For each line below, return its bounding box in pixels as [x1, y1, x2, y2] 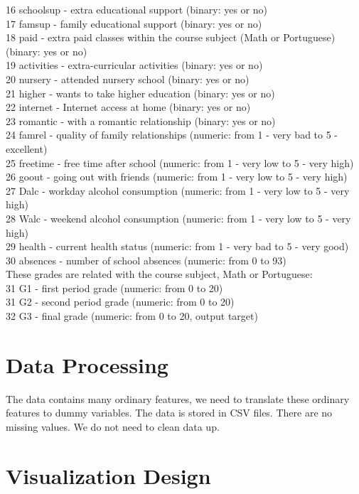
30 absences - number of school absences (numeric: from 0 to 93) [6, 252, 286, 267]
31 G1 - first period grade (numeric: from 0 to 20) [6, 280, 223, 295]
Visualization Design [6, 461, 211, 490]
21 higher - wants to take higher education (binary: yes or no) [6, 85, 275, 100]
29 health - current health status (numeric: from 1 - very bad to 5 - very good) [6, 239, 349, 254]
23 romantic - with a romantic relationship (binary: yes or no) [6, 113, 276, 128]
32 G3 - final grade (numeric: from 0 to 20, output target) [6, 308, 258, 323]
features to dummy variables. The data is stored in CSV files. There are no [6, 405, 333, 420]
